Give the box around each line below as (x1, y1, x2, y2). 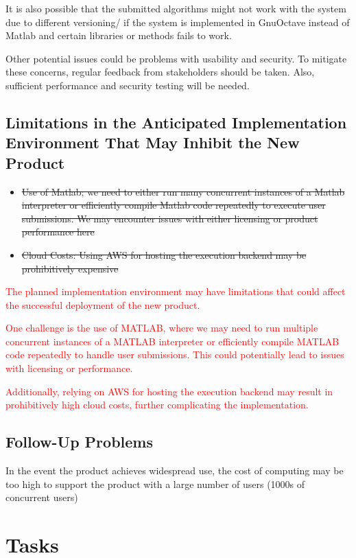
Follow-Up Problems (5, 431, 153, 452)
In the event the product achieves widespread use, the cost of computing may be (5, 463, 344, 478)
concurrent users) (5, 490, 78, 504)
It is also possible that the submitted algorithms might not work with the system (5, 1, 346, 15)
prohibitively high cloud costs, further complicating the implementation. (5, 397, 309, 412)
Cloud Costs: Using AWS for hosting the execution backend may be (21, 247, 307, 261)
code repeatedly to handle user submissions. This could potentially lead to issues (5, 347, 344, 362)
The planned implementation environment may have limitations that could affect (5, 284, 346, 299)
